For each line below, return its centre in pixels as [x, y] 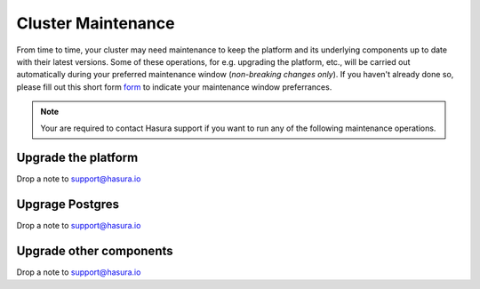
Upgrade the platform [77, 158]
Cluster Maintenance [96, 23]
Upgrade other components [95, 251]
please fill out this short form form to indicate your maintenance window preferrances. [174, 87]
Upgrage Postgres [68, 205]
